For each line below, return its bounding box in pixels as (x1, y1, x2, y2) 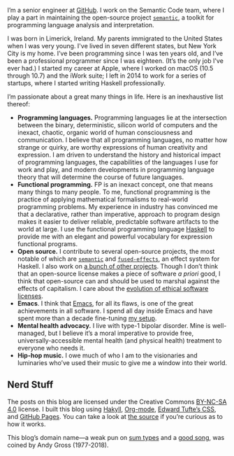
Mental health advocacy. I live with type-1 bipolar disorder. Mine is (17, 322, 211, 329)
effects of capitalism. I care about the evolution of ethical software (17, 285, 209, 292)
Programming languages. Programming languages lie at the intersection (17, 113, 227, 122)
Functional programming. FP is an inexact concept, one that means (17, 180, 213, 188)
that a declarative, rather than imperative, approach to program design (17, 210, 220, 218)
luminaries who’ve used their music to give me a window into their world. (17, 359, 228, 366)
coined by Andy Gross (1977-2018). (7, 441, 109, 449)
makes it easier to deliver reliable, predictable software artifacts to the (17, 218, 219, 226)
